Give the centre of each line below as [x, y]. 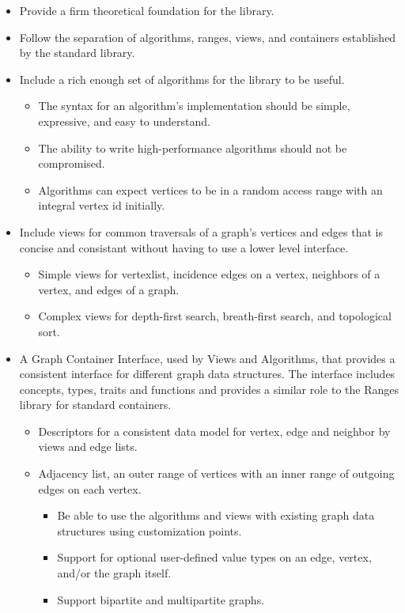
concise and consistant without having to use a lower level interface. [184, 247]
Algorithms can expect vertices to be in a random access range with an [210, 189]
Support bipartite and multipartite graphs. [161, 599]
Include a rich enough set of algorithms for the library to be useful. [182, 79]
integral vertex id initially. [102, 205]
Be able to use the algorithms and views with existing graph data [216, 515]
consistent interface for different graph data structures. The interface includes [207, 374]
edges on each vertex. [90, 488]
